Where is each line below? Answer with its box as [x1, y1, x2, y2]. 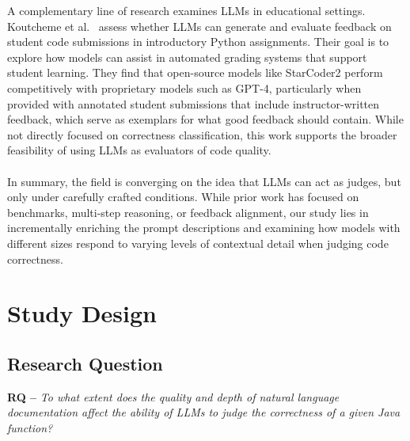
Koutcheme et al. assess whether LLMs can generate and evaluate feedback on [7, 17, 392, 34]
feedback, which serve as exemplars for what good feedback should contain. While [7, 111, 404, 127]
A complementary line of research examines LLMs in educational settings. [7, 2, 366, 18]
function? [7, 419, 53, 435]
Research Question [7, 351, 163, 375]
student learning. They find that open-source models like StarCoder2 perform [7, 64, 383, 81]
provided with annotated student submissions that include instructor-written [7, 95, 380, 112]
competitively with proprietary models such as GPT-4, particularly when [7, 79, 362, 96]
